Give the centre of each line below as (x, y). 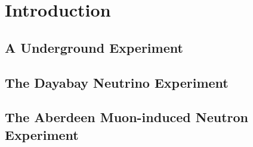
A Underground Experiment (94, 47)
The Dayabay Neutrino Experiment (117, 82)
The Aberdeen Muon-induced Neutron (127, 117)
